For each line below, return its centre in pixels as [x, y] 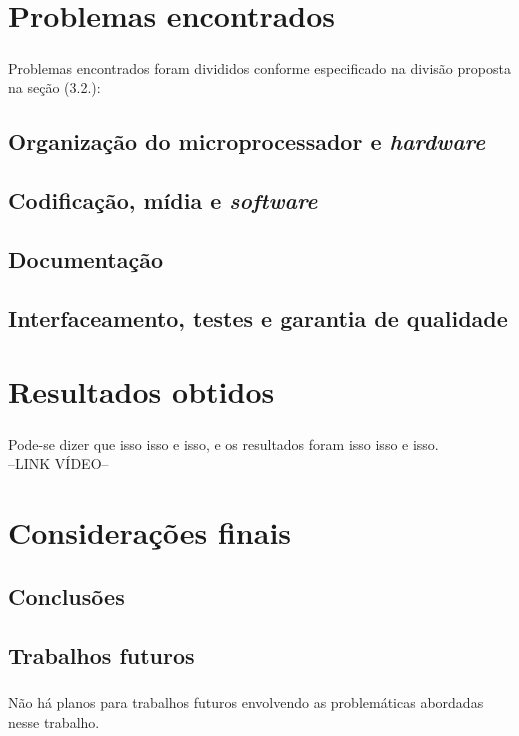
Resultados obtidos [141, 391]
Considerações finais [150, 532]
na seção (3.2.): [54, 87]
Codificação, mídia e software [163, 200]
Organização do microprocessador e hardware [247, 141]
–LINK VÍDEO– [58, 463]
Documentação [86, 258]
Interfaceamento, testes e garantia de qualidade [258, 317]
